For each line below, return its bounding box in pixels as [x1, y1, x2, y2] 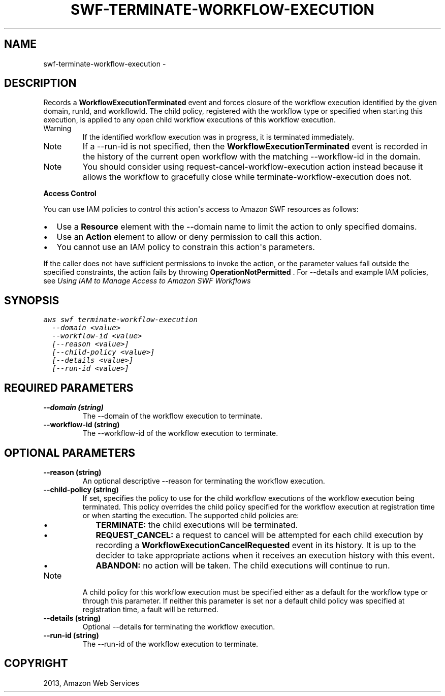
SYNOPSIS [4, 294, 59, 307]
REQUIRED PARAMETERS [4, 381, 134, 394]
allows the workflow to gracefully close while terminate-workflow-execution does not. [82, 172, 411, 182]
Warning [43, 124, 72, 133]
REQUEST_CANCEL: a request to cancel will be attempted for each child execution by [96, 529, 424, 540]
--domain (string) [43, 403, 104, 412]
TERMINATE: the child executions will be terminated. [96, 519, 298, 530]
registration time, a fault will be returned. [82, 605, 218, 614]
